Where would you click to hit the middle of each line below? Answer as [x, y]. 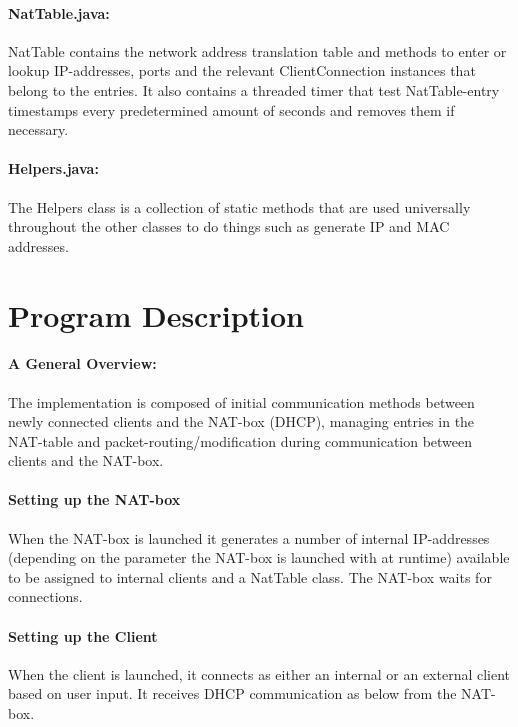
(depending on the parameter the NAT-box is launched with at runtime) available [259, 557]
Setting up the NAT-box [94, 499]
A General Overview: [82, 363]
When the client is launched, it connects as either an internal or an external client [259, 673]
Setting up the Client [83, 635]
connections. [45, 596]
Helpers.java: [53, 168]
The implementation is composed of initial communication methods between [241, 401]
